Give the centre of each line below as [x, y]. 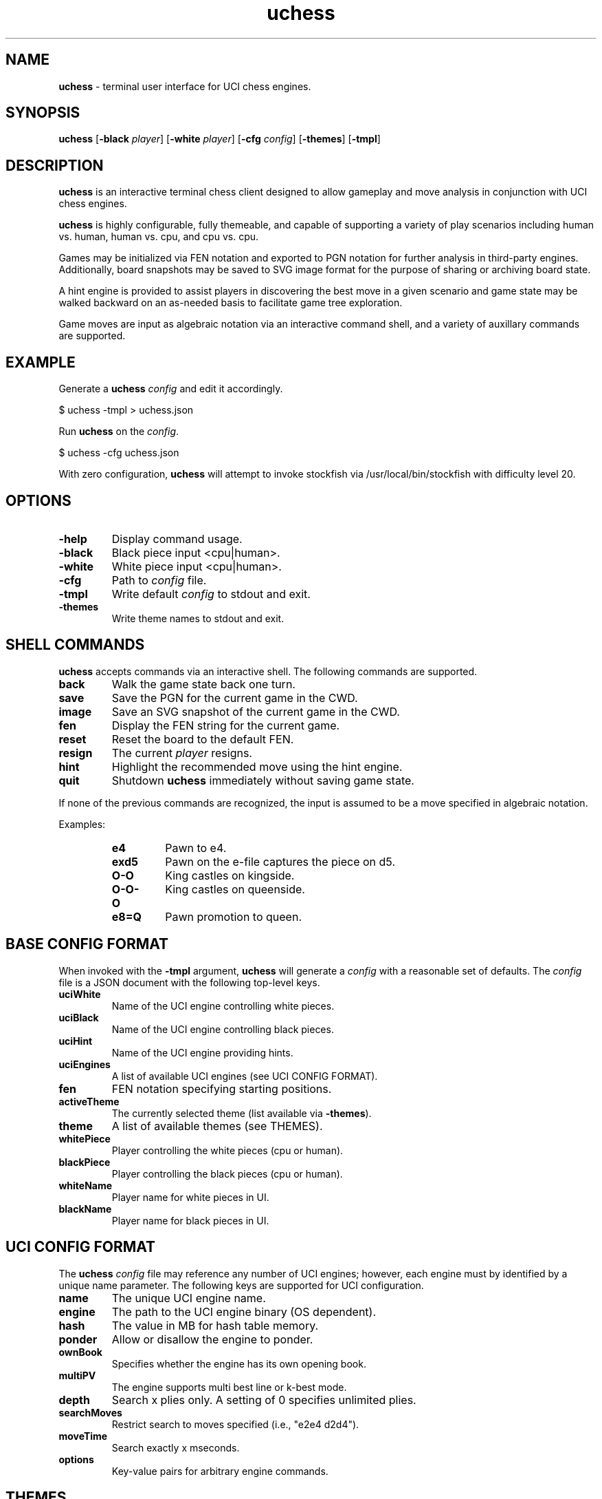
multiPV [77, 1375]
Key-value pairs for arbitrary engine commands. [220, 1471]
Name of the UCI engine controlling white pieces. [223, 1006]
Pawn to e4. [196, 848]
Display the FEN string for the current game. [226, 725]
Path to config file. [159, 580]
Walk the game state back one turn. [203, 684]
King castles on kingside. [230, 875]
